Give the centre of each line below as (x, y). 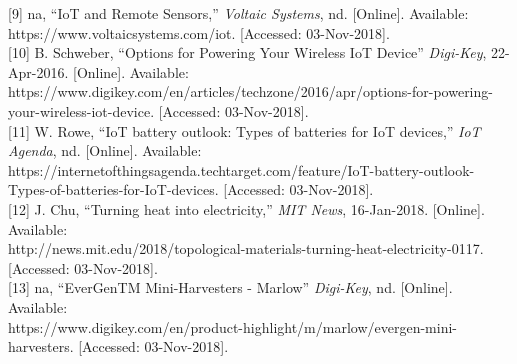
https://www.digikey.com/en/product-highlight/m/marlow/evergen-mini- (233, 326)
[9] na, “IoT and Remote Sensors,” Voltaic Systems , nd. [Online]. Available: (238, 13)
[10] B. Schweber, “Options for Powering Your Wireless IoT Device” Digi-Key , (247, 52)
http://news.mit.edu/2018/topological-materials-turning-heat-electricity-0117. (246, 248)
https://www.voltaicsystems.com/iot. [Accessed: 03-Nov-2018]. (199, 32)
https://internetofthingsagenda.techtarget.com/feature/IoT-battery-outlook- (241, 169)
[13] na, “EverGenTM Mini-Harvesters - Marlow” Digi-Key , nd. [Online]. (230, 287)
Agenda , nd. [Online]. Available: (105, 150)
